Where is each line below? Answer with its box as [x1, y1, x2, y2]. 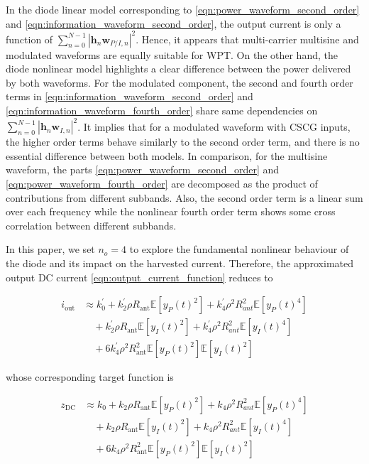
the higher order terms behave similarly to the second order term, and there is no [6, 134, 360, 149]
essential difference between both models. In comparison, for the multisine [6, 148, 328, 163]
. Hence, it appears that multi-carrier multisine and [136, 31, 359, 46]
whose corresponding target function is [6, 369, 174, 384]
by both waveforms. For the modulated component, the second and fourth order [6, 75, 353, 90]
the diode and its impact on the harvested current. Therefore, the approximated [6, 255, 354, 270]
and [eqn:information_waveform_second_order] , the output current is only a [6, 16, 341, 31]
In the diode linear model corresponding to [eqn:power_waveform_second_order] [6, 2, 360, 16]
